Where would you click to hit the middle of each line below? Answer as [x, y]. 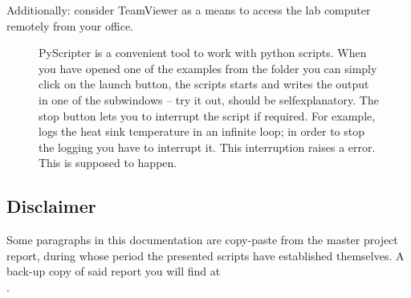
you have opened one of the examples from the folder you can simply [208, 68]
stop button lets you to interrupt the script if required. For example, [207, 115]
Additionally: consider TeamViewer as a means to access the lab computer [189, 10]
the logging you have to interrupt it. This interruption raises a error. [207, 147]
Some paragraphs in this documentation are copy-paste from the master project [202, 240]
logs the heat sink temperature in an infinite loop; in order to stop [202, 131]
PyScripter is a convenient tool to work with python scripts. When [203, 53]
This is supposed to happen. [108, 163]
